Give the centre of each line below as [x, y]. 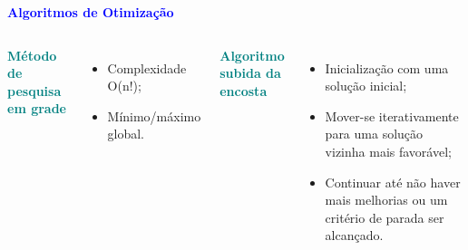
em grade [37, 108]
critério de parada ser [385, 217]
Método [32, 55]
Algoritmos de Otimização [91, 12]
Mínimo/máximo [154, 115]
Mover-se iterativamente [392, 115]
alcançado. [354, 235]
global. [126, 134]
